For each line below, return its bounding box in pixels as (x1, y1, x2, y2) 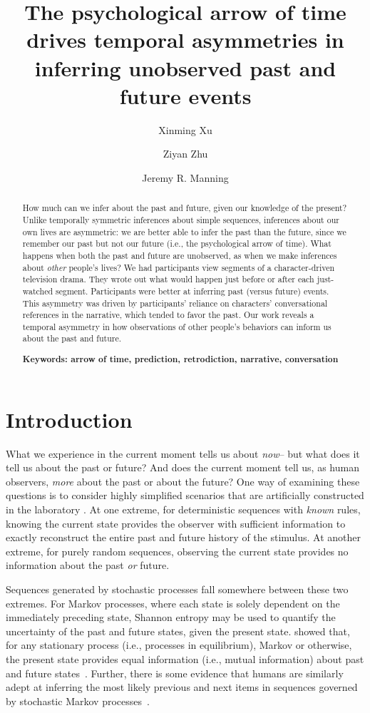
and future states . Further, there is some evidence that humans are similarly (6, 665, 344, 680)
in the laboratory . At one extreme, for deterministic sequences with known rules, (6, 502, 361, 516)
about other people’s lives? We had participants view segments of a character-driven (22, 261, 335, 273)
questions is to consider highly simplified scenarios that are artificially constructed (6, 488, 364, 503)
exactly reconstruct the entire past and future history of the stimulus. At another (6, 530, 361, 545)
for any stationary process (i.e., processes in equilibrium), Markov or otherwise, (6, 637, 352, 652)
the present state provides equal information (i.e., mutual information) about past (6, 651, 364, 666)
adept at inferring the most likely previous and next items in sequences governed (6, 679, 358, 694)
